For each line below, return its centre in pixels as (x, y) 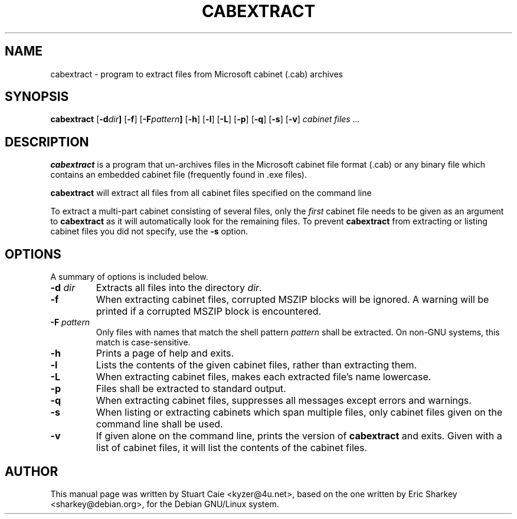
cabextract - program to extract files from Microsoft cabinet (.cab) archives (197, 74)
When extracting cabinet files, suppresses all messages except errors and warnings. (284, 401)
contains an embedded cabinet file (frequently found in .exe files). (179, 175)
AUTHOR (32, 471)
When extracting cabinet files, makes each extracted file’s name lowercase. (264, 377)
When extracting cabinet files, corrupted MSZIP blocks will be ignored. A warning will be (292, 300)
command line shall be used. (159, 424)
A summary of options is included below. (129, 277)
